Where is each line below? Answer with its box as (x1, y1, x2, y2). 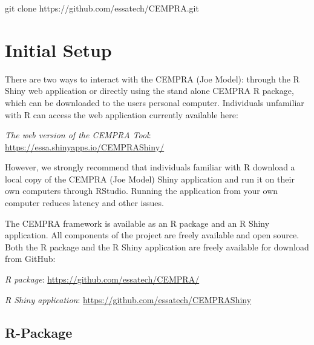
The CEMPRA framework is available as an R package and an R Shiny (5, 216, 270, 229)
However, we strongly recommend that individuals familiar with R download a (5, 161, 295, 173)
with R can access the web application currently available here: (5, 108, 238, 121)
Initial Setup (5, 37, 112, 62)
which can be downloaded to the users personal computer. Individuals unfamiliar (5, 96, 304, 109)
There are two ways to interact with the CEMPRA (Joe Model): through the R (5, 72, 299, 85)
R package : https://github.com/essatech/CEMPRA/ (5, 273, 200, 286)
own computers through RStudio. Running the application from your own (5, 184, 278, 197)
